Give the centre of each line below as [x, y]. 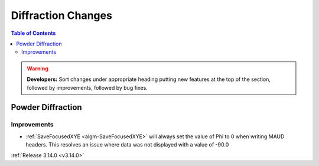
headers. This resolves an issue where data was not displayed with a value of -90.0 [127, 145]
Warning [38, 69]
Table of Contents [33, 33]
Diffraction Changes [61, 15]
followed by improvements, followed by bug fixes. [87, 87]
